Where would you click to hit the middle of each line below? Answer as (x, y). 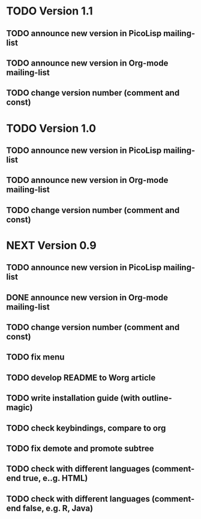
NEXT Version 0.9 (52, 245)
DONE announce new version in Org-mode (87, 297)
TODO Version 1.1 (49, 11)
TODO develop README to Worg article (81, 378)
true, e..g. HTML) (55, 478)
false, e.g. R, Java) (58, 508)
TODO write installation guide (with (73, 398)
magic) (19, 408)
